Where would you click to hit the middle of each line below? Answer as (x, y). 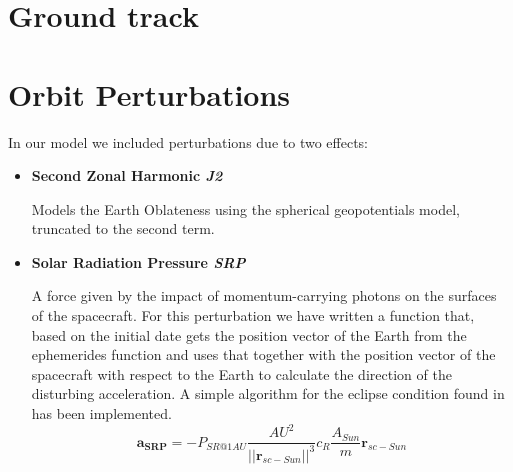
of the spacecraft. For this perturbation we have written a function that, (253, 315)
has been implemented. (101, 413)
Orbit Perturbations (149, 93)
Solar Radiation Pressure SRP (138, 261)
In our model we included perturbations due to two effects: (188, 141)
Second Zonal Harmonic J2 (127, 175)
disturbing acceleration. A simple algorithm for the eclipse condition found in (268, 393)
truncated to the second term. (123, 228)
